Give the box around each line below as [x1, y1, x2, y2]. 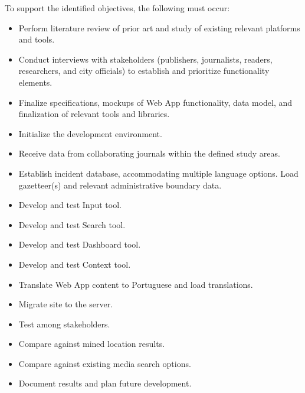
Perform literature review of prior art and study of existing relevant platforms [18, 21, 300, 34]
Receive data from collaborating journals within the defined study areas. [18, 147, 280, 160]
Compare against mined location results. [18, 337, 165, 350]
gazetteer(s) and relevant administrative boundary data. [18, 178, 222, 191]
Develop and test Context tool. [18, 258, 131, 270]
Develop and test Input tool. [18, 199, 122, 211]
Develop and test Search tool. [18, 218, 126, 230]
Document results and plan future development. [18, 377, 192, 389]
